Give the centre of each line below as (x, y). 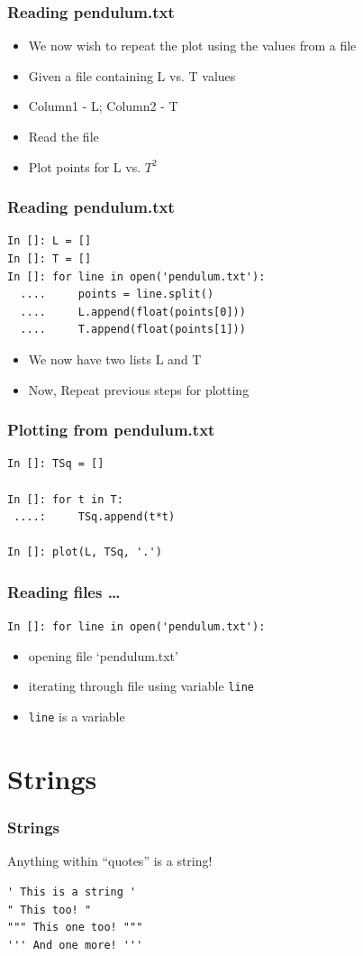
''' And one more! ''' (75, 945)
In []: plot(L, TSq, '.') (85, 552)
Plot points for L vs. (85, 166)
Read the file (64, 136)
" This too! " (50, 910)
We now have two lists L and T (115, 358)
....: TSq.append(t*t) (95, 517)
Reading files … (64, 591)
